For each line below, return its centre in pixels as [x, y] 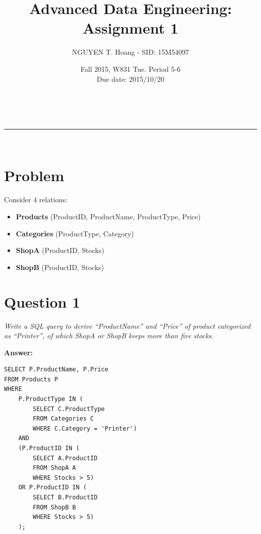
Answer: [19, 352]
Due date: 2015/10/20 [130, 79]
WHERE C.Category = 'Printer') [85, 428]
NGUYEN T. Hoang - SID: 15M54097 [130, 52]
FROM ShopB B [54, 507]
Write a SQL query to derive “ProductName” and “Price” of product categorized [127, 325]
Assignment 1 [130, 28]
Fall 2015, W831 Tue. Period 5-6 [130, 69]
